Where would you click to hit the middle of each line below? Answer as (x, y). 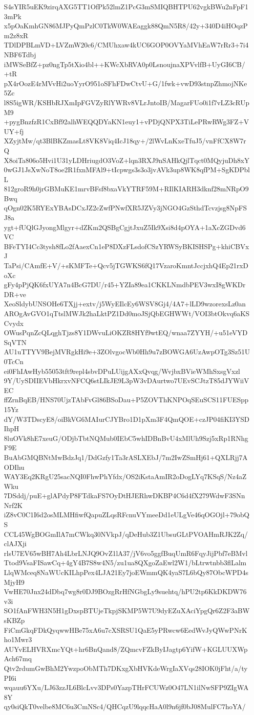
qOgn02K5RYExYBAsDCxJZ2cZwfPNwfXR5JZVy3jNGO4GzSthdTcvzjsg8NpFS (126, 208)
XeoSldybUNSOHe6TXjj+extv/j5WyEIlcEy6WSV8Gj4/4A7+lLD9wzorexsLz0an (125, 304)
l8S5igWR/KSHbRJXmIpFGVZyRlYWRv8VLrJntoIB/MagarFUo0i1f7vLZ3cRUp (127, 102)
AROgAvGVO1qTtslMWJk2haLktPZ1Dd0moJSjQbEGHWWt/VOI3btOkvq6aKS (127, 313)
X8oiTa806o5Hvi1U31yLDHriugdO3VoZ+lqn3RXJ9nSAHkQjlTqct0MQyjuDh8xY (127, 160)
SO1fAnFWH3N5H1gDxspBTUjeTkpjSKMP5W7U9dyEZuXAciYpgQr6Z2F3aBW (127, 611)
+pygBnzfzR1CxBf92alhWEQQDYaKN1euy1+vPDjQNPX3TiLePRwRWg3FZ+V (127, 122)
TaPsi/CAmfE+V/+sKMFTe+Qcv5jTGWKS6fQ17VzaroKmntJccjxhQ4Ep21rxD (126, 265)
